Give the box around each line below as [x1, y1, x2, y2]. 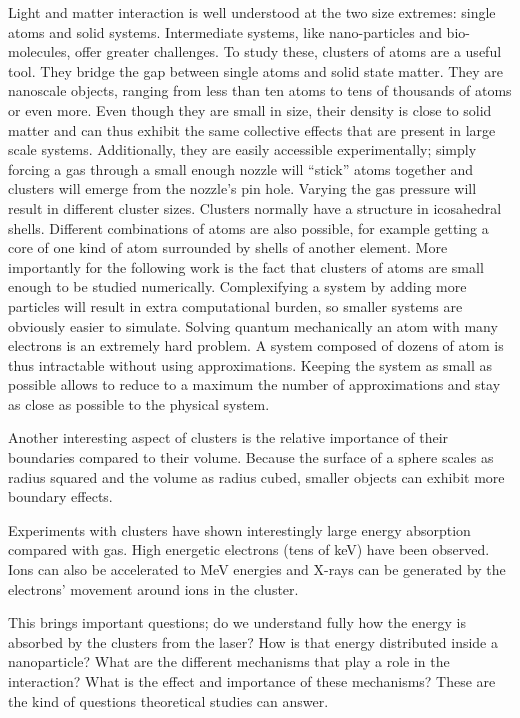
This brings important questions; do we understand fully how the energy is [8, 612, 466, 633]
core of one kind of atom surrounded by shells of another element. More [8, 237, 448, 258]
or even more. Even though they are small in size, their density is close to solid [8, 99, 492, 120]
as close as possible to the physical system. [8, 393, 270, 414]
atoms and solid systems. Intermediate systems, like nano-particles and [8, 21, 442, 42]
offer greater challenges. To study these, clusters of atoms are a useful [74, 41, 502, 62]
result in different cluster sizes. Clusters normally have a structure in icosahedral [8, 197, 502, 218]
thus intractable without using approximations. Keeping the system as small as [8, 354, 493, 375]
